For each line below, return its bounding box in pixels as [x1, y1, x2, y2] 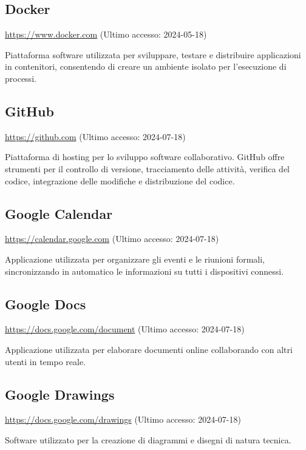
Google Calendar [5, 204, 113, 223]
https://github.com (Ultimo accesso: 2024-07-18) [5, 130, 186, 143]
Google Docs [5, 294, 86, 313]
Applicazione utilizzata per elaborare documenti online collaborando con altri [5, 343, 293, 355]
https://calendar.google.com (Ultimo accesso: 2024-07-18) [5, 232, 219, 245]
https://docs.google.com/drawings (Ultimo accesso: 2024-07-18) [5, 413, 241, 426]
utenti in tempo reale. [5, 355, 86, 368]
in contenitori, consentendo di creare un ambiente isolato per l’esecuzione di [5, 60, 287, 73]
